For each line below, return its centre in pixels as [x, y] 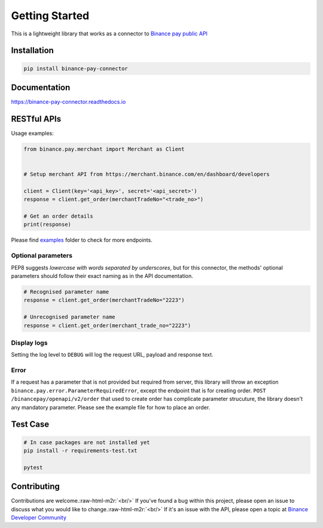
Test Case [30, 425]
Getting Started [50, 16]
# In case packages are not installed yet [87, 442]
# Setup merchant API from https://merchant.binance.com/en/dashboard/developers [147, 174]
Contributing [35, 486]
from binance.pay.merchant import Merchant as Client [104, 149]
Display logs [29, 343]
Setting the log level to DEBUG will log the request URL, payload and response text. [112, 355]
